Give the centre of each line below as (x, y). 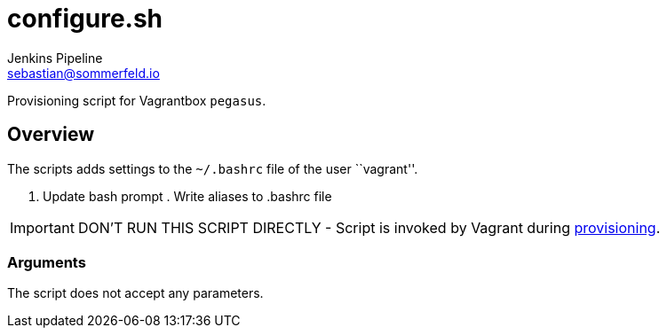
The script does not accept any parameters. (135, 293)
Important (42, 227)
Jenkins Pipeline (55, 58)
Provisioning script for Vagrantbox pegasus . (137, 100)
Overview (51, 135)
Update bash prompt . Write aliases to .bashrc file (187, 196)
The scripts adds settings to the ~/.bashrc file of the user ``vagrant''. (213, 168)
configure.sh (85, 19)
